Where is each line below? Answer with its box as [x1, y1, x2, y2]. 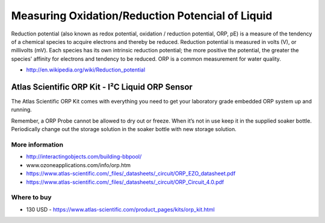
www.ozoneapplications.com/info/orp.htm [26, 161, 131, 168]
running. [11, 106, 32, 114]
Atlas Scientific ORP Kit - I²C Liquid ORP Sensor [11, 82, 193, 92]
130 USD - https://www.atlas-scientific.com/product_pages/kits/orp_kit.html [26, 206, 215, 213]
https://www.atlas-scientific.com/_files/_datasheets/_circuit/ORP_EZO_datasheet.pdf [26, 170, 236, 177]
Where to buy [11, 193, 52, 201]
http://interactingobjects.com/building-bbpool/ [26, 153, 142, 160]
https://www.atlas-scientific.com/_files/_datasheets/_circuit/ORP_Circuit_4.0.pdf [26, 178, 224, 186]
